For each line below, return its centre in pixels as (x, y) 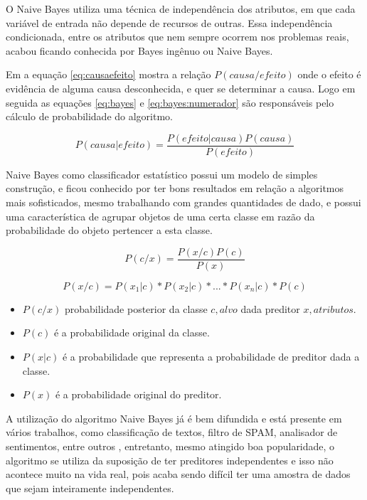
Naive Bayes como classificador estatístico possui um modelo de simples (162, 174)
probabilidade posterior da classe (136, 308)
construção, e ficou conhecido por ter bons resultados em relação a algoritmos (175, 188)
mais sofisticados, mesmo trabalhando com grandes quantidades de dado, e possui (183, 202)
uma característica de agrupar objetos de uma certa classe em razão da (160, 216)
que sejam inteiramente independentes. (90, 488)
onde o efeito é (329, 74)
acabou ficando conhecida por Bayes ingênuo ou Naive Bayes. (139, 50)
